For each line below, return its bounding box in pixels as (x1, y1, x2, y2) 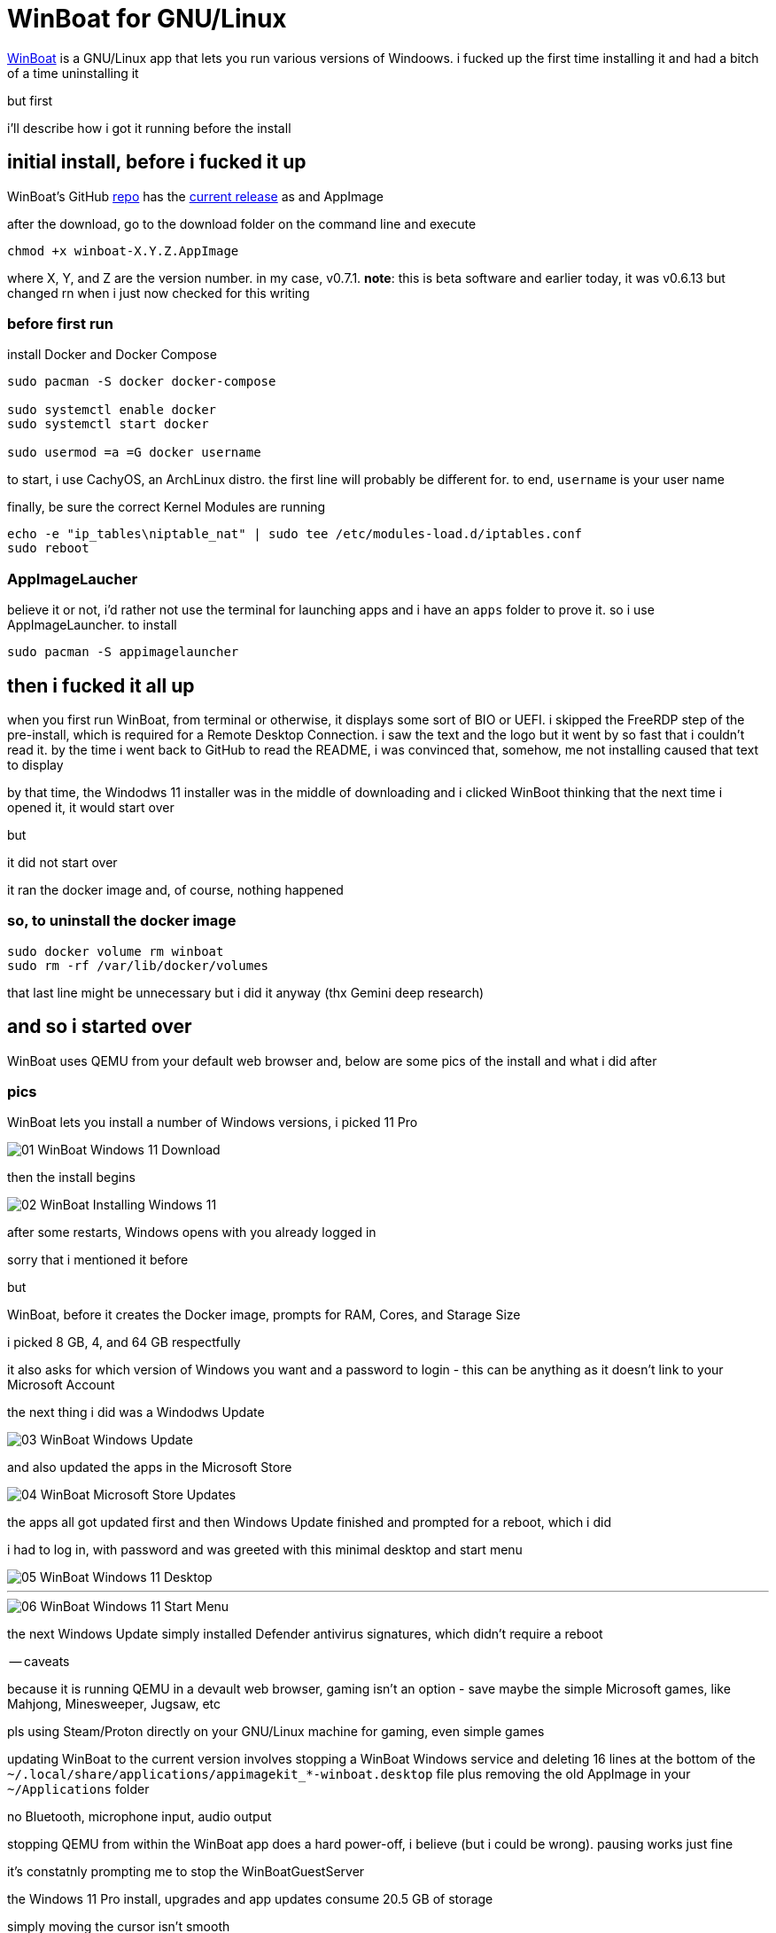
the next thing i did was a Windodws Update (7, 1405, 265, 1420)
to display (7, 756, 64, 772)
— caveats (9, 1654, 70, 1670)
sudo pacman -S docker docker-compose (7, 374, 276, 389)
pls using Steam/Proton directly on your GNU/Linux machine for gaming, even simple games (7, 1724, 545, 1740)
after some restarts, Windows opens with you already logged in (7, 1225, 376, 1240)
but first (7, 92, 53, 108)
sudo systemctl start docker (7, 417, 209, 432)
